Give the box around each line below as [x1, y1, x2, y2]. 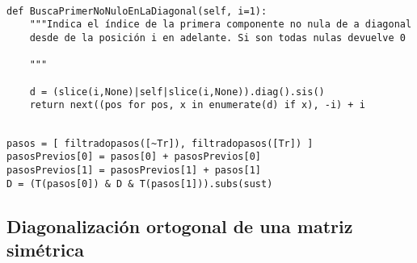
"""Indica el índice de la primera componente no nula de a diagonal [29, 19, 412, 31]
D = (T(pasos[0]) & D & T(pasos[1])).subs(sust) [6, 177, 273, 190]
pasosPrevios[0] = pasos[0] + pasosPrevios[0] [6, 151, 261, 163]
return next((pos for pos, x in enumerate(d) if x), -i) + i [29, 99, 365, 111]
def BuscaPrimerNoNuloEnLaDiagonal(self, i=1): [6, 5, 267, 17]
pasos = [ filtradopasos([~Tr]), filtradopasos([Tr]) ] [6, 137, 314, 149]
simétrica [6, 236, 84, 261]
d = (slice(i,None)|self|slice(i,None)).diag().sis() [29, 86, 325, 98]
